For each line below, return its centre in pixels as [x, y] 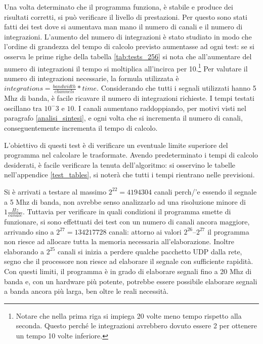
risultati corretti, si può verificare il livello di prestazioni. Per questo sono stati [126, 16]
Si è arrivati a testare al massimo [55, 191]
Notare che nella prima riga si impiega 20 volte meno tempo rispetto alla [129, 315]
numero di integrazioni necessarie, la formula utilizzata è [92, 78]
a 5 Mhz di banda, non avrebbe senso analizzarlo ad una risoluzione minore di [125, 201]
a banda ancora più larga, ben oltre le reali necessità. [86, 291]
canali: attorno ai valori [145, 231]
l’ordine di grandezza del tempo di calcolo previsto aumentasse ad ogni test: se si [129, 46]
